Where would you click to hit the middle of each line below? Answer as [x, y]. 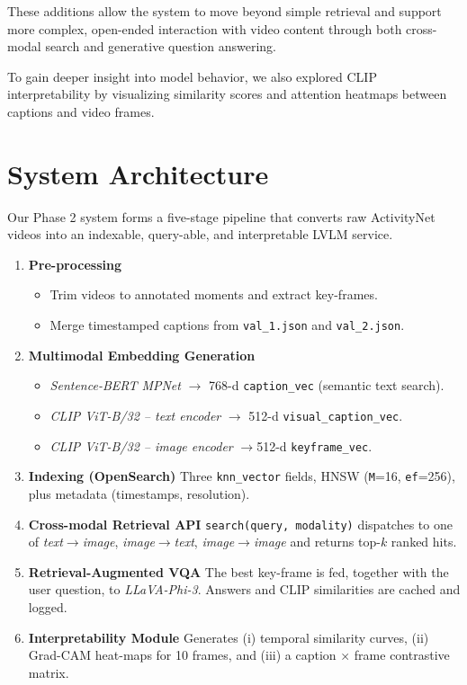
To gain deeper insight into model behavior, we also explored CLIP [192, 76]
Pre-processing [75, 264]
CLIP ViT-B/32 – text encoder [135, 415]
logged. [48, 606]
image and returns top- [317, 542]
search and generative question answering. [161, 46]
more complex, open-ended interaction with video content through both [205, 28]
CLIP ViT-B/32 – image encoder [141, 445]
